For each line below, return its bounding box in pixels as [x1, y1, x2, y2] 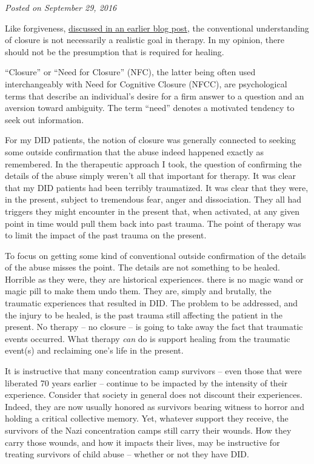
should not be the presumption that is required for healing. [5, 45, 224, 58]
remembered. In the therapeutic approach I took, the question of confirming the [5, 157, 302, 170]
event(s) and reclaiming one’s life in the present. [5, 344, 184, 357]
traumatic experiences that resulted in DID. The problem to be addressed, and [5, 297, 298, 309]
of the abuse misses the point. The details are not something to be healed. [5, 261, 280, 274]
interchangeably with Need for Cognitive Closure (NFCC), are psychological [5, 77, 287, 90]
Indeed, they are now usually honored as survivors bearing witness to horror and [5, 400, 304, 412]
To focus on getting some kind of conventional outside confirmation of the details [5, 249, 306, 261]
